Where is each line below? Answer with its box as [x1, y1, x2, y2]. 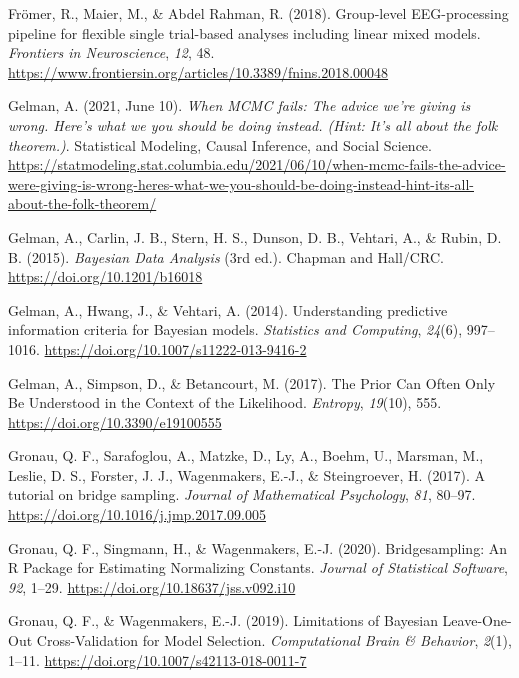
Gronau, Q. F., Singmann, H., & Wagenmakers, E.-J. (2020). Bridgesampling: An [8, 537, 507, 558]
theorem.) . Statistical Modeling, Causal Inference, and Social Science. [8, 134, 432, 155]
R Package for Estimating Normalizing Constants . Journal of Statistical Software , [8, 557, 508, 578]
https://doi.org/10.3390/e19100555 [8, 411, 222, 432]
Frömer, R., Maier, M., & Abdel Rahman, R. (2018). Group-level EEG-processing [8, 3, 509, 23]
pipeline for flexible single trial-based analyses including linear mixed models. [8, 22, 481, 43]
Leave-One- [442, 610, 512, 631]
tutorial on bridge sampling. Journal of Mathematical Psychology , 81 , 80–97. [8, 484, 476, 505]
